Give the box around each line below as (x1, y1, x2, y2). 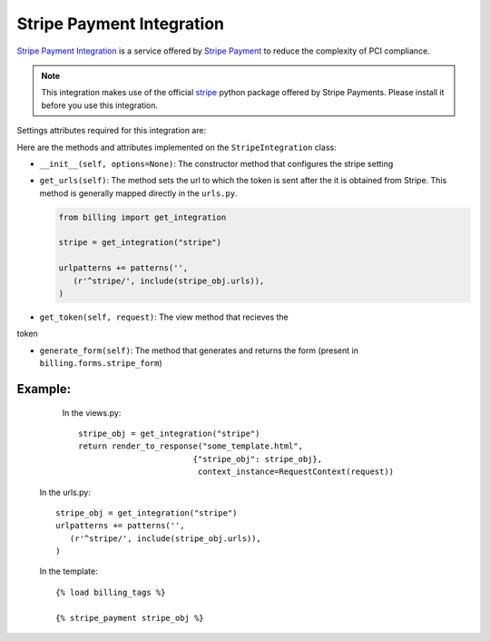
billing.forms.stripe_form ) (39, 358, 162, 369)
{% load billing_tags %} (55, 587, 166, 597)
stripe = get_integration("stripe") (58, 237, 222, 248)
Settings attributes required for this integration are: (16, 125, 207, 136)
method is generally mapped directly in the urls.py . (39, 187, 238, 199)
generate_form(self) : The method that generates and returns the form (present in (39, 345, 358, 356)
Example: (16, 381, 72, 397)
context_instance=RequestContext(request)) (197, 467, 395, 477)
